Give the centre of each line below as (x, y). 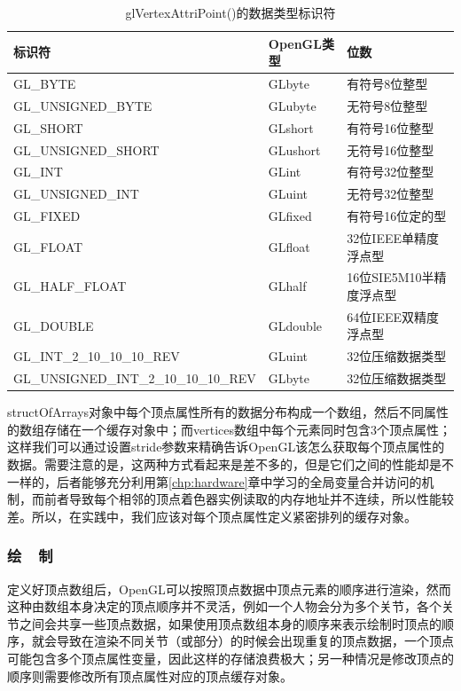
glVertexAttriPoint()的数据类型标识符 (230, 12)
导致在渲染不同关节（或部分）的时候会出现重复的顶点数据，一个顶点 (255, 641)
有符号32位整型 (391, 172)
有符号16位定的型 (397, 216)
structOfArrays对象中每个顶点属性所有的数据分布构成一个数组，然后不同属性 (228, 412)
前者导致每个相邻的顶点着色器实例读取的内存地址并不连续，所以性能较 (249, 499)
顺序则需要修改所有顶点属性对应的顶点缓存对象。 (150, 675)
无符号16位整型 (391, 149)
